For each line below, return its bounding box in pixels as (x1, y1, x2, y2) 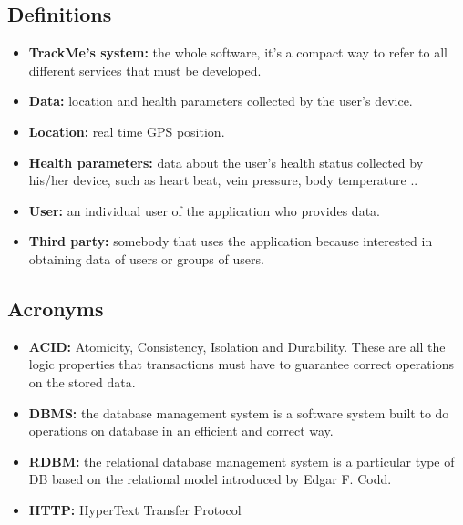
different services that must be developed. (28, 60, 262, 79)
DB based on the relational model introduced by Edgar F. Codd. (28, 469, 392, 489)
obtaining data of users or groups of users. (28, 249, 264, 268)
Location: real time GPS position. (28, 121, 225, 140)
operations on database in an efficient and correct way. (28, 421, 334, 440)
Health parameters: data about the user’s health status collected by (28, 152, 424, 171)
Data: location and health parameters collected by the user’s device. (28, 91, 413, 110)
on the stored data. (28, 372, 136, 391)
